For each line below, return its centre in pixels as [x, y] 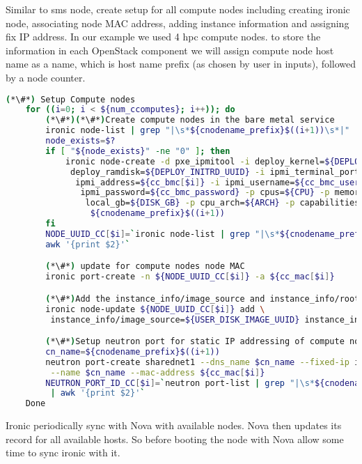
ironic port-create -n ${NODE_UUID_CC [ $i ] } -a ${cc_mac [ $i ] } [190, 277]
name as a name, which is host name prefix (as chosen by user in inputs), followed [181, 64]
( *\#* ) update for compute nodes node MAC [145, 266]
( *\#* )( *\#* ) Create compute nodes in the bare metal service [190, 120]
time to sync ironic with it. [63, 453]
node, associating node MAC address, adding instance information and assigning [178, 23]
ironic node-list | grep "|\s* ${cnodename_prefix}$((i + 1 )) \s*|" [198, 131]
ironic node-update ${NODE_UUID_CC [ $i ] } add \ [155, 309]
